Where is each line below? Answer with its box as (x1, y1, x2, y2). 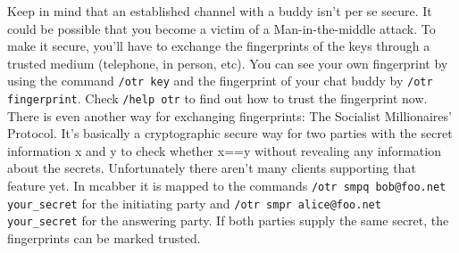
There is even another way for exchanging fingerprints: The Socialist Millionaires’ (7, 106, 452, 125)
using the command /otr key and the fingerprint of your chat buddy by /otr (7, 71, 433, 90)
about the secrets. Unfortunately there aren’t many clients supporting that (7, 159, 416, 177)
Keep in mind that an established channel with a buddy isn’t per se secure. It (7, 2, 432, 20)
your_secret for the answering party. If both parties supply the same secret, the (7, 211, 449, 230)
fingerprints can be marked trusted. (7, 229, 201, 248)
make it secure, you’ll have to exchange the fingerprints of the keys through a (7, 37, 430, 55)
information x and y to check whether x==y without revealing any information (7, 141, 441, 159)
